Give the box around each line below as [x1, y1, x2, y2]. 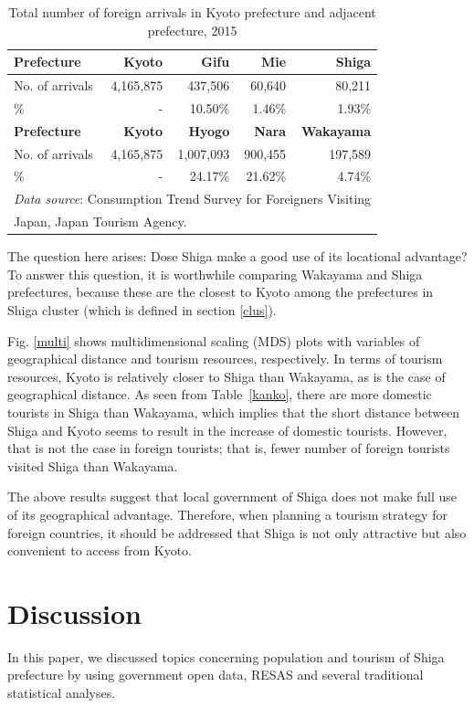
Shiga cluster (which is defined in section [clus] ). [7, 300, 277, 319]
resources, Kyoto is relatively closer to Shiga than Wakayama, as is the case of [7, 366, 446, 386]
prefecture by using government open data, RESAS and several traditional [7, 665, 424, 684]
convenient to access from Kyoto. [7, 541, 192, 560]
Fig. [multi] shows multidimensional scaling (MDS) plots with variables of [7, 331, 420, 350]
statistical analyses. [7, 683, 116, 702]
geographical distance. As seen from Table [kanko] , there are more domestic [7, 385, 432, 404]
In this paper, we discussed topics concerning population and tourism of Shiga [7, 647, 445, 666]
